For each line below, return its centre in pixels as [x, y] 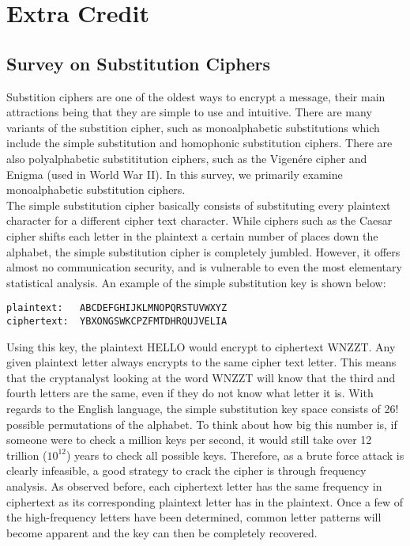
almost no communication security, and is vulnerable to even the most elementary [204, 267]
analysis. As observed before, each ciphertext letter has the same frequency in [194, 485]
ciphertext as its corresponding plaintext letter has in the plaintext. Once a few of [205, 501]
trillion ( [27, 455]
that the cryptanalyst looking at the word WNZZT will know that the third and [201, 377]
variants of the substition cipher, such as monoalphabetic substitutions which [193, 127]
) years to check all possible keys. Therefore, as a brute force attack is [235, 455]
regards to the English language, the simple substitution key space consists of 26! [203, 408]
